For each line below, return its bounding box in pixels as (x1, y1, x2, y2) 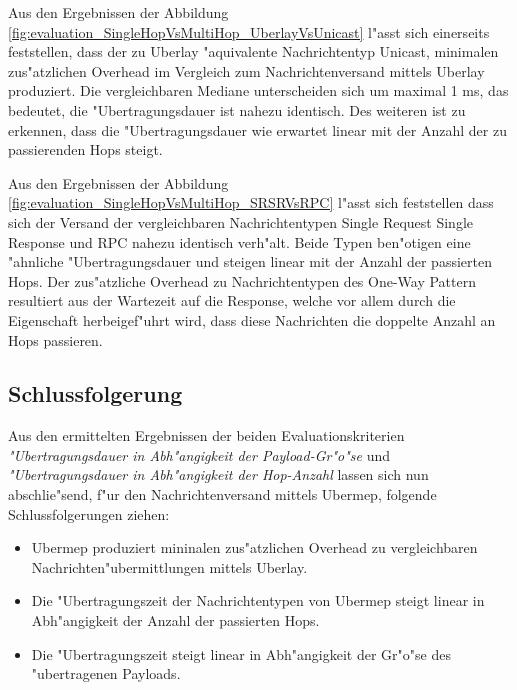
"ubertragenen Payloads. (31, 663, 181, 684)
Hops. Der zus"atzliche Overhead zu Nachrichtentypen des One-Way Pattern (8, 270, 476, 291)
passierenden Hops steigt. (8, 139, 163, 160)
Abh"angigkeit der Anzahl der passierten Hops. (31, 610, 320, 631)
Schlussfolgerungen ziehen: (8, 503, 170, 524)
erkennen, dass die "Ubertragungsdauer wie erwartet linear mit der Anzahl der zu (8, 119, 507, 140)
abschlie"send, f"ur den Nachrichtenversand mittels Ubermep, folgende (8, 484, 437, 505)
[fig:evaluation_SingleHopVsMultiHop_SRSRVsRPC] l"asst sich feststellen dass (8, 192, 494, 213)
